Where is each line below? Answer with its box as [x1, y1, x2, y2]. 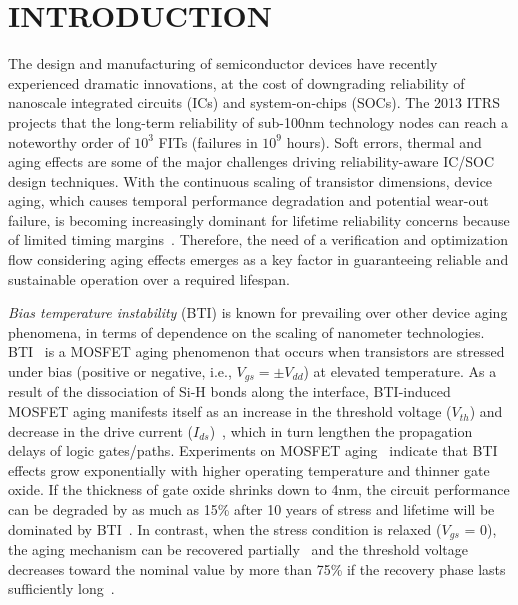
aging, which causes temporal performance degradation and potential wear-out [8, 190, 489, 211]
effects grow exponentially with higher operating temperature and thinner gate [8, 459, 490, 480]
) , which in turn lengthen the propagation [209, 420, 473, 441]
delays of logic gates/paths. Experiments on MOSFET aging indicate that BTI [8, 440, 498, 461]
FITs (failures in [158, 131, 258, 152]
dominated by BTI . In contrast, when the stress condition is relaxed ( [8, 518, 442, 539]
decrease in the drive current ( [8, 420, 193, 441]
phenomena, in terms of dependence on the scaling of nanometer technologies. [8, 321, 485, 342]
